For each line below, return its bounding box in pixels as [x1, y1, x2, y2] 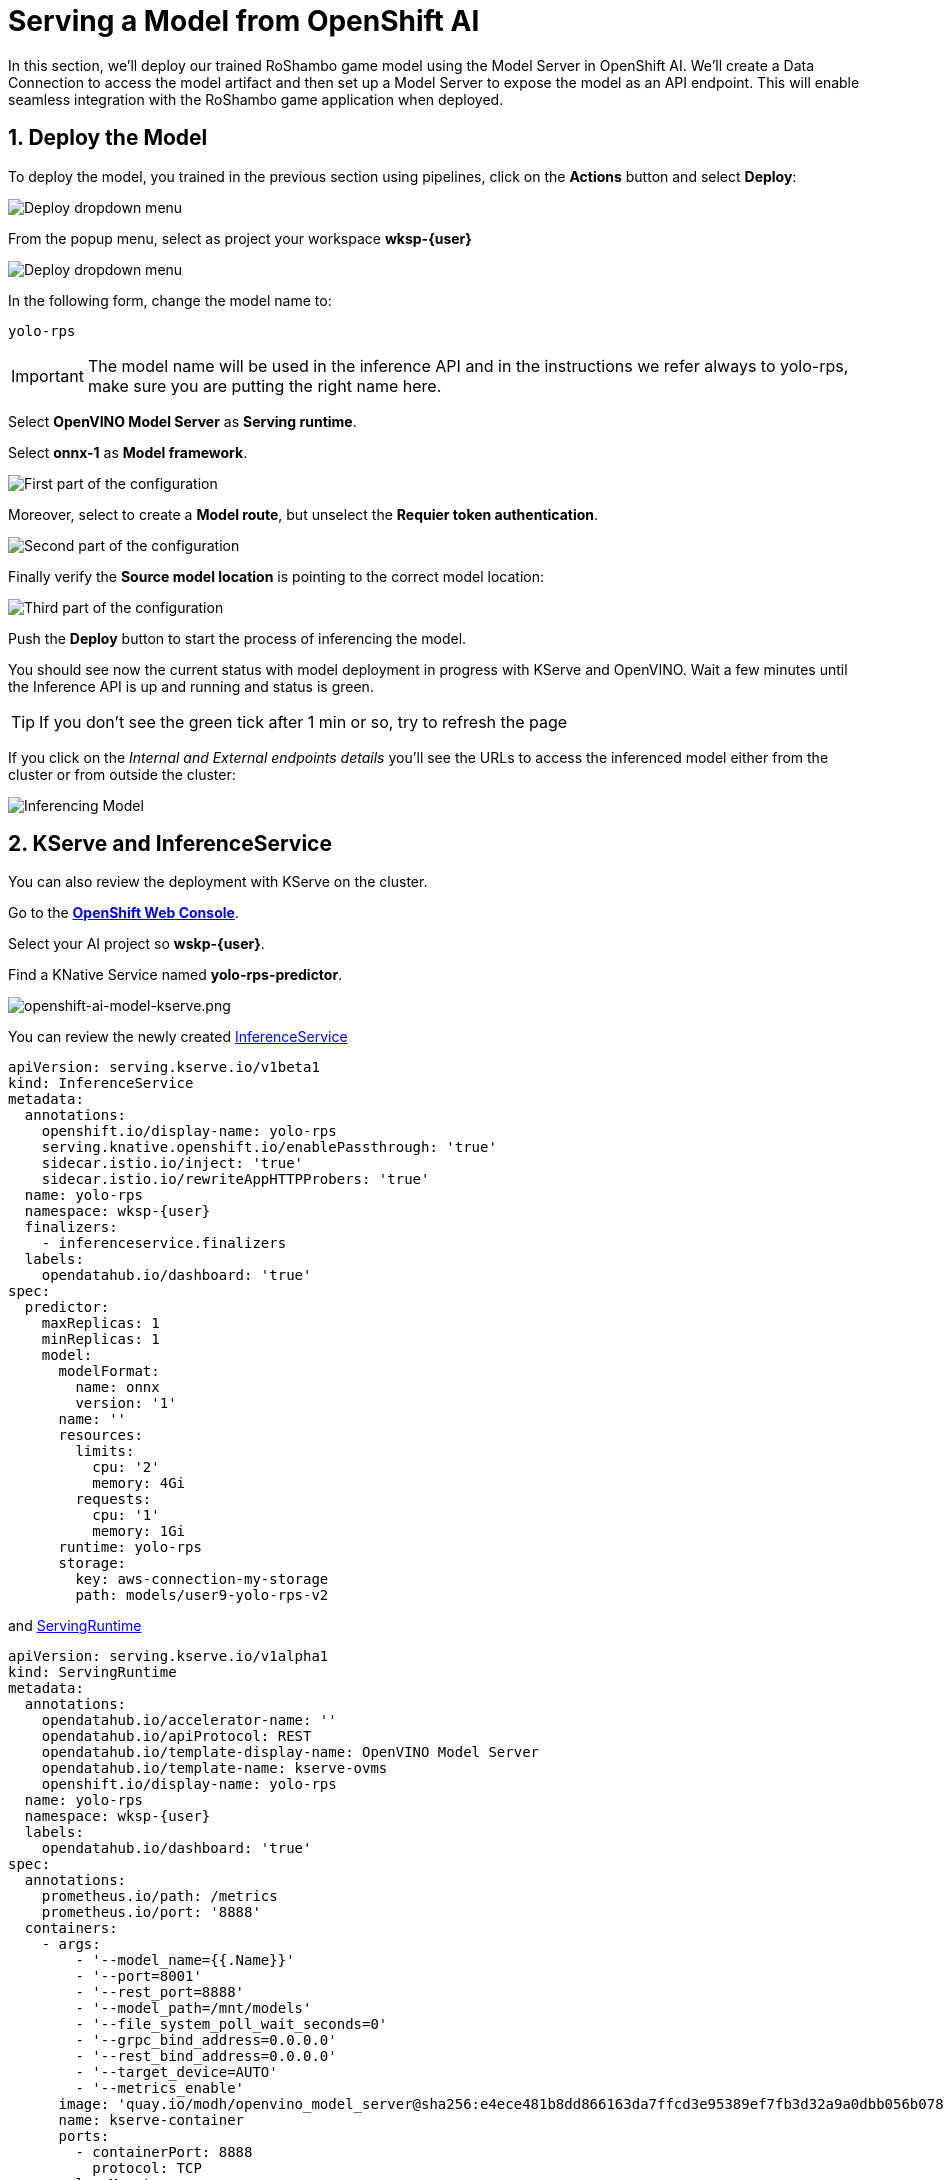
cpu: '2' [92, 1459, 160, 1476]
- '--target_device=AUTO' [75, 2064, 278, 2081]
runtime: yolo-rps [58, 1539, 202, 1556]
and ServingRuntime [8, 1617, 142, 1635]
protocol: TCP [92, 2160, 202, 2177]
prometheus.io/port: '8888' [41, 1904, 261, 1921]
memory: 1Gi [92, 1523, 186, 1540]
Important [11, 365, 84, 386]
